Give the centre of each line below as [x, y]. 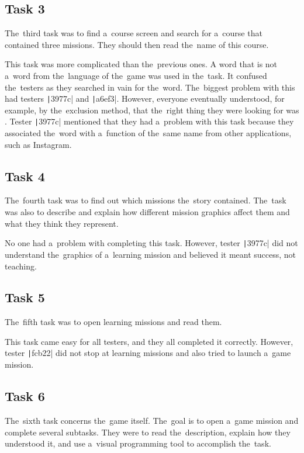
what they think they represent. [62, 223]
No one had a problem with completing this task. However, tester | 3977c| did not [151, 243]
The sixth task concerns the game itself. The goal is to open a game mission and [152, 420]
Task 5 [25, 297]
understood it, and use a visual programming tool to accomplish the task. [138, 443]
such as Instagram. [38, 144]
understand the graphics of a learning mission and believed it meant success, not [151, 254]
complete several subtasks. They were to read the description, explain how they [148, 432]
